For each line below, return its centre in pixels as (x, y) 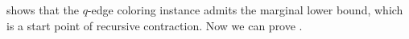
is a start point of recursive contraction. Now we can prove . (155, 25)
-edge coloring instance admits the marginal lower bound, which (245, 10)
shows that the (43, 10)
